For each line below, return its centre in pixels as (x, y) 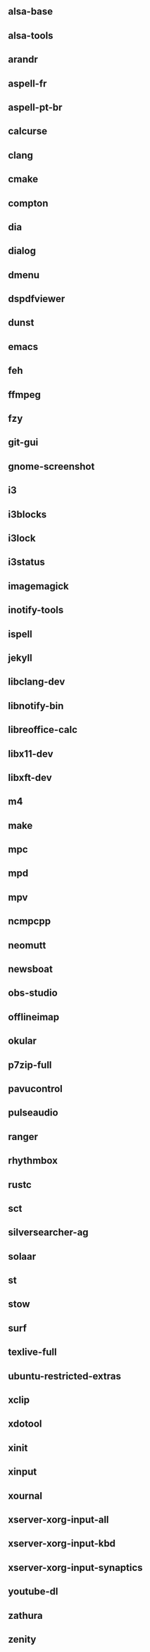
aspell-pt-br (35, 107)
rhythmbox (33, 1161)
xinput (23, 1472)
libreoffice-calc (43, 730)
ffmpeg (25, 395)
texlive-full (32, 1352)
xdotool (25, 1424)
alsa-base (31, 12)
